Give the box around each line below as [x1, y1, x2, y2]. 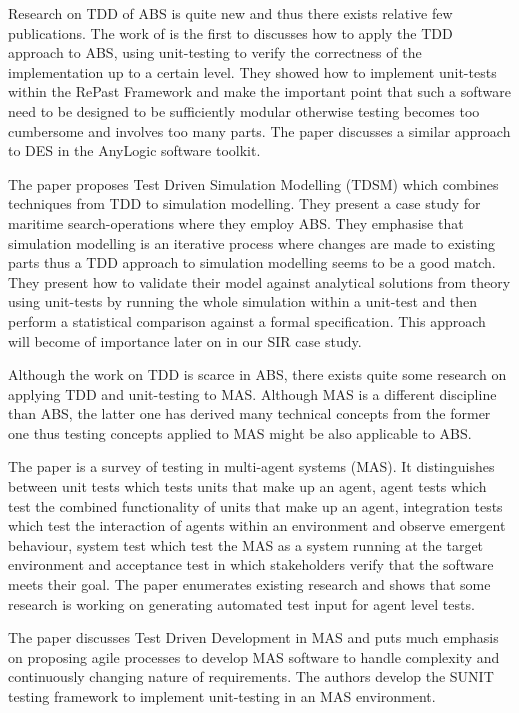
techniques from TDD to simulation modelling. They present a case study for [8, 193, 481, 214]
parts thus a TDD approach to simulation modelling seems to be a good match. [8, 252, 496, 273]
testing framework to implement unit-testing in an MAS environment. [8, 686, 436, 706]
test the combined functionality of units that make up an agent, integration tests [8, 495, 503, 516]
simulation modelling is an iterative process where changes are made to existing [8, 232, 496, 253]
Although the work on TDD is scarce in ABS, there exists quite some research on [8, 364, 507, 385]
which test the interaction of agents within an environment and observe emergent [8, 515, 506, 536]
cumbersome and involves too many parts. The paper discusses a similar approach [8, 120, 511, 141]
